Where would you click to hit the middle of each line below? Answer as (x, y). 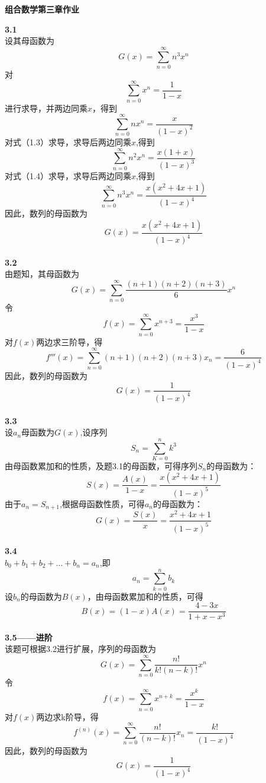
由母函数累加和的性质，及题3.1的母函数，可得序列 (101, 465)
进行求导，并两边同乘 (46, 108)
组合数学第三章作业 (42, 9)
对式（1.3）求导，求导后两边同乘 (68, 141)
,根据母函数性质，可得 (102, 503)
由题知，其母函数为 (42, 274)
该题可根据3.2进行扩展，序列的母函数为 (80, 649)
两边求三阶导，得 (69, 341)
